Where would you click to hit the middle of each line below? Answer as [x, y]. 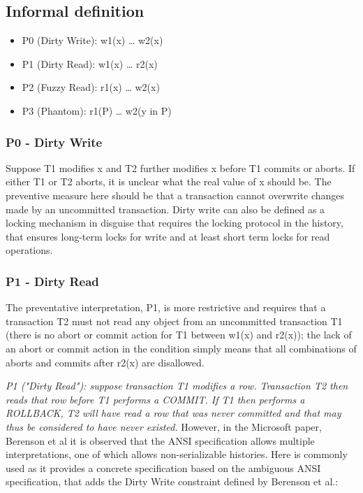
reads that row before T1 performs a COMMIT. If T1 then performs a [155, 399]
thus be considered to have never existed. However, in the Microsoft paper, [164, 426]
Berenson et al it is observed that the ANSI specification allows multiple [160, 440]
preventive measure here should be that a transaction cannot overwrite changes [175, 195]
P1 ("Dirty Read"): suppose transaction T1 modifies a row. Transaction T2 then [177, 386]
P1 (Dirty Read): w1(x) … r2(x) [90, 63]
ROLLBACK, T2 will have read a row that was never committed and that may [173, 413]
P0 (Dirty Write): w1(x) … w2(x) [92, 40]
